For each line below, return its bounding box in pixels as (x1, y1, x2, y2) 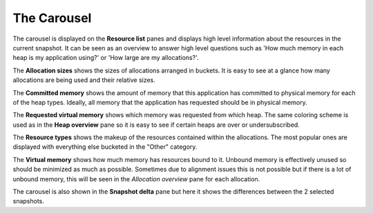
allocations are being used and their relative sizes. (12, 76, 155, 84)
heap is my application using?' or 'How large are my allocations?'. (12, 54, 199, 62)
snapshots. (12, 197, 45, 205)
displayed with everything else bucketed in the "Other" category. (12, 143, 198, 151)
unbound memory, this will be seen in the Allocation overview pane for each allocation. (12, 174, 260, 183)
